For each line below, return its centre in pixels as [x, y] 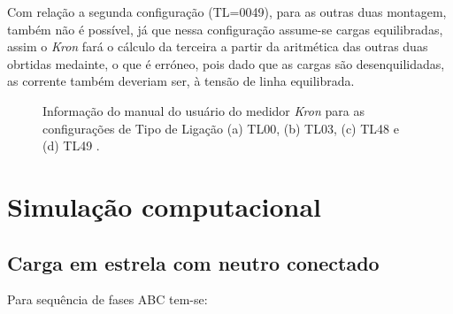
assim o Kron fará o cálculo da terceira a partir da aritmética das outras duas [218, 46]
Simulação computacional [165, 206]
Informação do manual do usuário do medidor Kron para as [203, 110]
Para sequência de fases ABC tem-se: [107, 299]
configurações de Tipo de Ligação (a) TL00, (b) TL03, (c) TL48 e [221, 128]
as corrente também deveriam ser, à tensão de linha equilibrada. [181, 81]
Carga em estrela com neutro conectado [193, 262]
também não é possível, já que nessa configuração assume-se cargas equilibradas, [225, 29]
